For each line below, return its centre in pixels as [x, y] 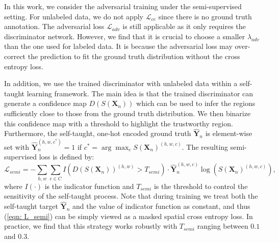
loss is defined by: [67, 157]
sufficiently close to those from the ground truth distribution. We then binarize [128, 113]
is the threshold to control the [201, 186]
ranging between [223, 226]
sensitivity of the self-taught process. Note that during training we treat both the [131, 196]
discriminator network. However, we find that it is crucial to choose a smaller [125, 36]
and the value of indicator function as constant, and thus [161, 206]
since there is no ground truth [205, 16]
